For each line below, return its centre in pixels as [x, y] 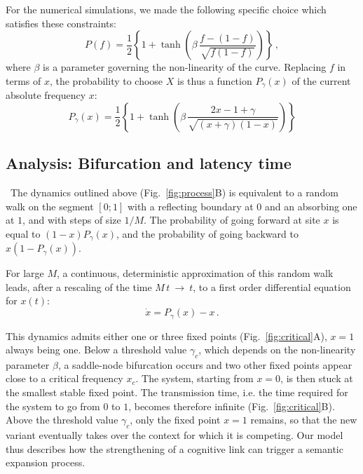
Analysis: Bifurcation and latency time [149, 163]
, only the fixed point [175, 420]
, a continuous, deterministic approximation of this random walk [195, 273]
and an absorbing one [311, 206]
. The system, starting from [194, 378]
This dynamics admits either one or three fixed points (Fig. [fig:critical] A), [166, 336]
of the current [321, 80]
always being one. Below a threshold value [96, 350]
